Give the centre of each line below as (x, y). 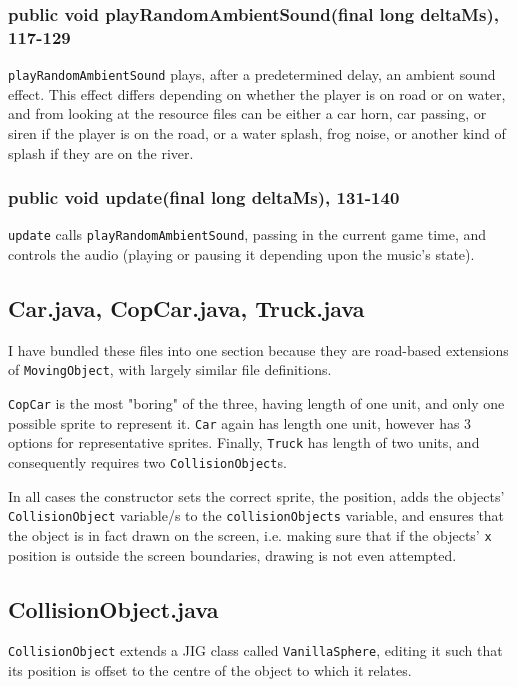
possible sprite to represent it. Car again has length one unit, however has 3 (240, 422)
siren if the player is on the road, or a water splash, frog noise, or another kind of (257, 132)
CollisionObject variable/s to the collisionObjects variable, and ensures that (256, 515)
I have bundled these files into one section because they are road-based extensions (258, 349)
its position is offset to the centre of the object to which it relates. (210, 670)
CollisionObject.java (113, 608)
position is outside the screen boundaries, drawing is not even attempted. (232, 554)
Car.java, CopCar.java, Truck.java (186, 308)
